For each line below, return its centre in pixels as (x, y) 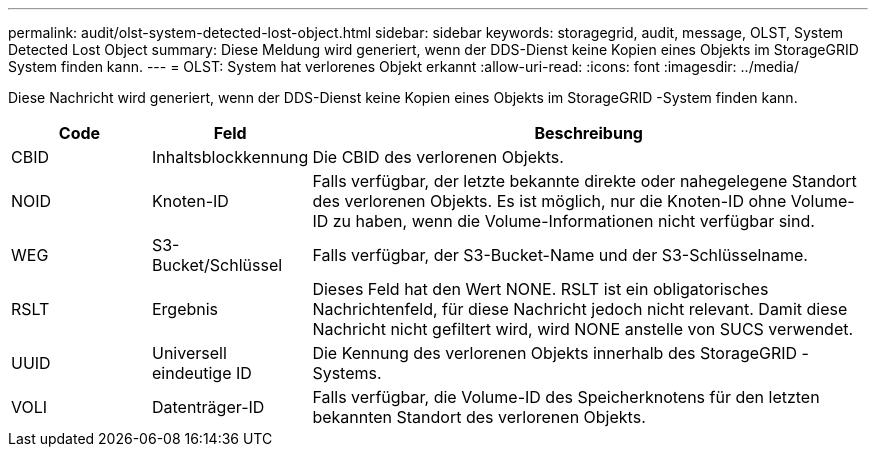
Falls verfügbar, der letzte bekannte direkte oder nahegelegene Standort (584, 181)
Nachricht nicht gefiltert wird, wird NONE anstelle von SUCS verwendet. (583, 329)
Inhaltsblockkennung (230, 157)
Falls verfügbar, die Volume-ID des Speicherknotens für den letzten (566, 397)
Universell (189, 353)
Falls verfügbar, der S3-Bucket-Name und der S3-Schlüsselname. (560, 255)
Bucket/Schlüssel (217, 265)
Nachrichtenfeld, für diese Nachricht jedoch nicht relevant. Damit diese (580, 309)
